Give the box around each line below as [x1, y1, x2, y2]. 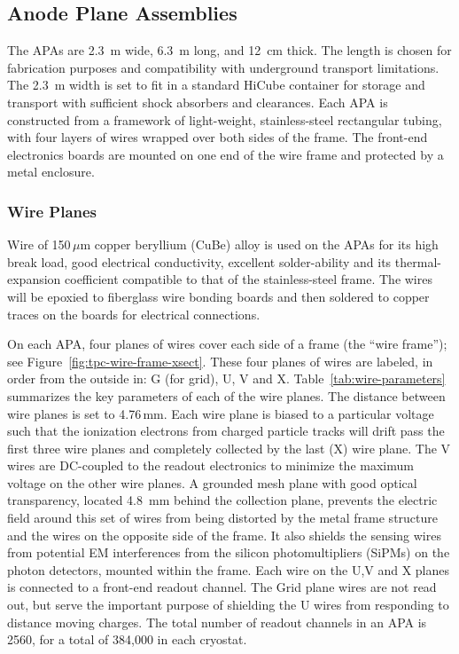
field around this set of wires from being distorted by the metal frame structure [7, 508, 438, 527]
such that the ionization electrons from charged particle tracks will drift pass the [7, 422, 445, 440]
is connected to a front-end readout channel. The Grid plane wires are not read [7, 578, 437, 596]
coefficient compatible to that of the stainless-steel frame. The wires [65, 270, 432, 288]
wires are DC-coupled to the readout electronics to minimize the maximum [7, 456, 414, 475]
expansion [7, 270, 61, 288]
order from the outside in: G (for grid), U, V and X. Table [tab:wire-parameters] [7, 369, 446, 388]
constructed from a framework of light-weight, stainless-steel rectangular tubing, [7, 110, 442, 129]
